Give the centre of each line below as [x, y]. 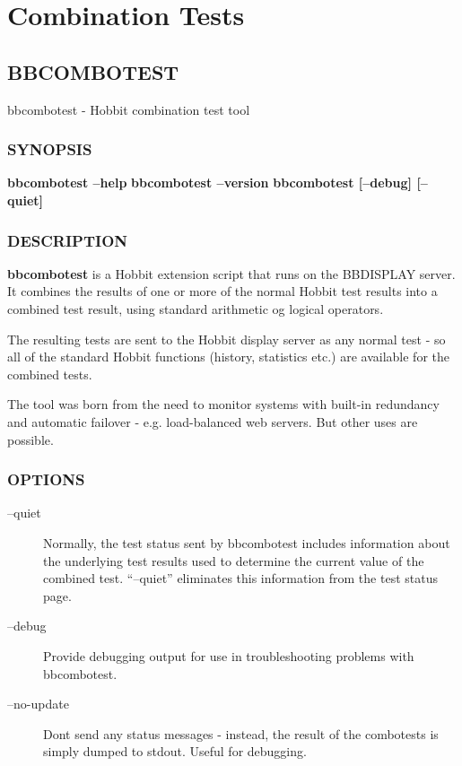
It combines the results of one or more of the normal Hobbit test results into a [222, 291]
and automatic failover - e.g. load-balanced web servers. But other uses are [213, 421]
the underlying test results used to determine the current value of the [234, 560]
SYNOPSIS [50, 149]
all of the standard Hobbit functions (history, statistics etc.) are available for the [228, 357]
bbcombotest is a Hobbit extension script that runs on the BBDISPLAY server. [231, 273]
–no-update [38, 704]
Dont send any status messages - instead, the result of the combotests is [241, 733]
